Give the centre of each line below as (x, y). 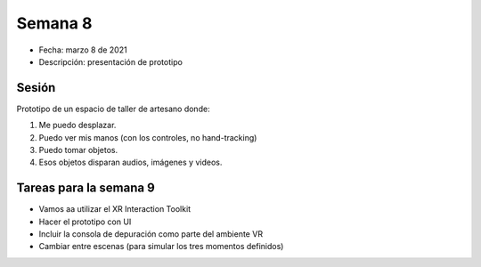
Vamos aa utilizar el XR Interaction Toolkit (115, 209)
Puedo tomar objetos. (78, 150)
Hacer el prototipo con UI (85, 222)
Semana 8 (54, 23)
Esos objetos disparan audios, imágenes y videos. (130, 162)
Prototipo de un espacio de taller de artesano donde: (113, 109)
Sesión (36, 88)
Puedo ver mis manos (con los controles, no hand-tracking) (148, 137)
